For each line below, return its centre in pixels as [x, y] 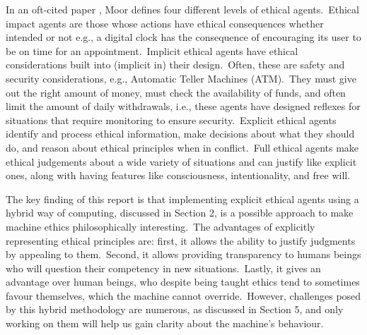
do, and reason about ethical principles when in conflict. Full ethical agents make [182, 147]
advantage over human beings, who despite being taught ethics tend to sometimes [183, 282]
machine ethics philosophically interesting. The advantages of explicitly [161, 226]
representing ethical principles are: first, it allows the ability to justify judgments [181, 240]
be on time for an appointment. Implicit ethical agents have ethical [152, 50]
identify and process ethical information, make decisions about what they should [180, 134]
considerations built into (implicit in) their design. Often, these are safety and [175, 65]
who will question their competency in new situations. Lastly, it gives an [163, 268]
